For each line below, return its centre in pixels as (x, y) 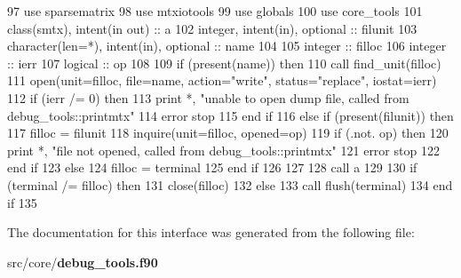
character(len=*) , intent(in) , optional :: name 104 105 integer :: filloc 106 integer (227, 46)
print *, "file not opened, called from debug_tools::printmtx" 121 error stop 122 (223, 150)
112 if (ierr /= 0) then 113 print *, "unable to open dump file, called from (208, 97)
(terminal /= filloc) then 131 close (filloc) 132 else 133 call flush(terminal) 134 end (230, 184)
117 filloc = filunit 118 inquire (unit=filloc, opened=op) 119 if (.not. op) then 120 (228, 133)
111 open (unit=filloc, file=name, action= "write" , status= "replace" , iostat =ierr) (222, 80)
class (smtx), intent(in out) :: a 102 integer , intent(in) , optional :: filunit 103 (212, 28)
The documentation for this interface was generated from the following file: (211, 232)
